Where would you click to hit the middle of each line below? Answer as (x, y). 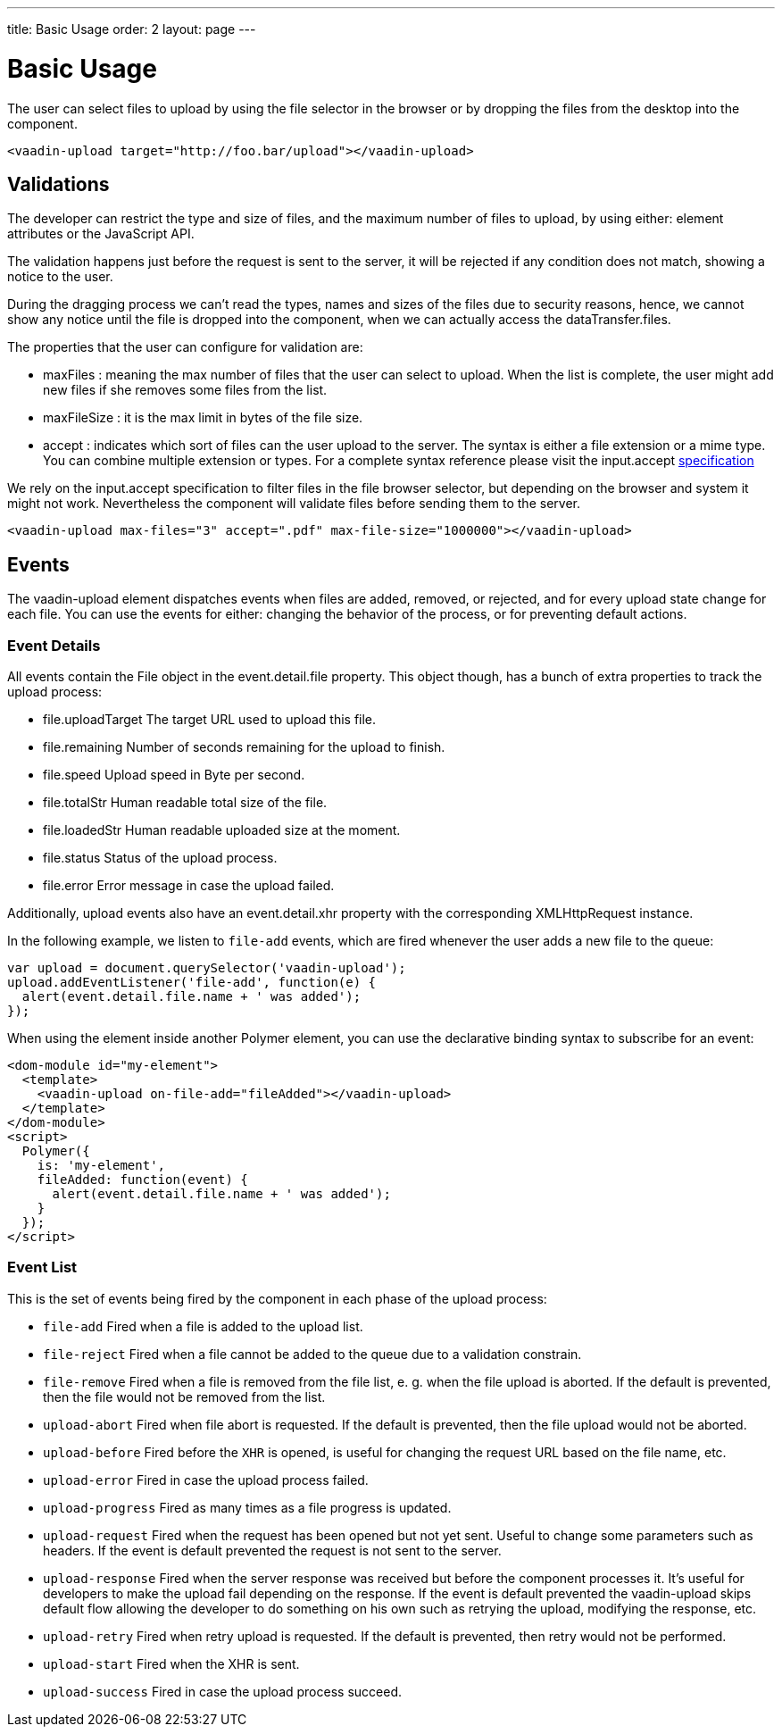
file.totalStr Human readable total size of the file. (185, 802)
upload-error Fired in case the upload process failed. (206, 1480)
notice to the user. (60, 277)
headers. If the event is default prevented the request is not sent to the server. (272, 1550)
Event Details (54, 645)
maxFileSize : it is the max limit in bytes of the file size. (203, 418)
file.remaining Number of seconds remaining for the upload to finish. (244, 746)
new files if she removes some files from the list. (185, 390)
